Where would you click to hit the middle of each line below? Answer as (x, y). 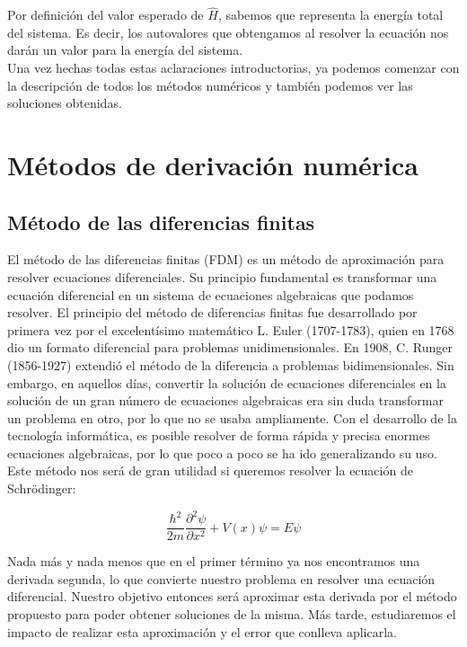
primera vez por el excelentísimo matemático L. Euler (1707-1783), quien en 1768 (231, 329)
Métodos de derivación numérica (213, 164)
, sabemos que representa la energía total (330, 15)
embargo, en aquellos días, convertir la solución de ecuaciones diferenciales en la (227, 382)
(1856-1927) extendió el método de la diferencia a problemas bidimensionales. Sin (231, 364)
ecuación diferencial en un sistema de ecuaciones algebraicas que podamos (211, 294)
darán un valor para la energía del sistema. (125, 50)
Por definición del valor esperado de (106, 15)
